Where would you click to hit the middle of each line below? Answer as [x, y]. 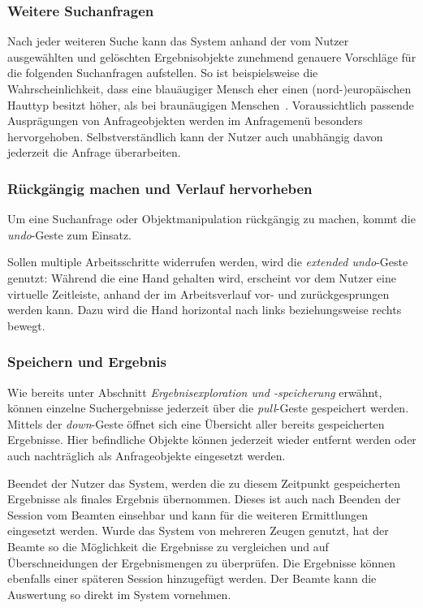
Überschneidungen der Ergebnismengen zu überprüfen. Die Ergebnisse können [201, 562]
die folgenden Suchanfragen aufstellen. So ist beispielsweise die [163, 73]
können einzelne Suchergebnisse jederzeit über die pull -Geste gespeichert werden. [208, 408]
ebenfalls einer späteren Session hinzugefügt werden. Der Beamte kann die [192, 578]
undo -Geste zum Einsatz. [70, 234]
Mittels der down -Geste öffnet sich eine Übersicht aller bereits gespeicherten [196, 423]
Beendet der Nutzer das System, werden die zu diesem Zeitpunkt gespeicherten [204, 483]
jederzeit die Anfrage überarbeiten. [94, 152]
